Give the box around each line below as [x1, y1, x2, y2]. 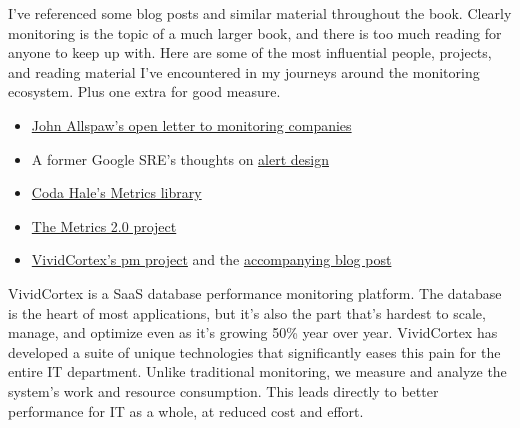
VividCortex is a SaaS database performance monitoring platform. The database [8, 282, 502, 303]
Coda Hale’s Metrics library [31, 182, 202, 203]
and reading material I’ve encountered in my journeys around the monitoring [8, 61, 480, 82]
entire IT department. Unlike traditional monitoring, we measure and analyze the [8, 361, 507, 382]
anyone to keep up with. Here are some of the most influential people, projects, [8, 42, 492, 63]
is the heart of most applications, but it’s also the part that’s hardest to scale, [8, 302, 486, 323]
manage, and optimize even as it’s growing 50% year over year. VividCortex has [8, 322, 498, 343]
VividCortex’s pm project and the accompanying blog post [31, 249, 392, 270]
